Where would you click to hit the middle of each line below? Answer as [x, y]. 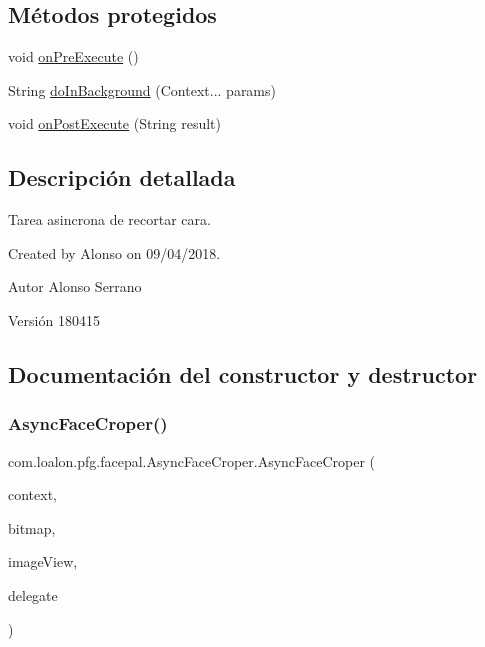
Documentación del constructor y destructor [243, 373]
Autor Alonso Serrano [75, 286]
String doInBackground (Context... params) [142, 89]
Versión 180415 [54, 319]
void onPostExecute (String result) [114, 123]
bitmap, [32, 527]
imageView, [43, 561]
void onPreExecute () [73, 56]
